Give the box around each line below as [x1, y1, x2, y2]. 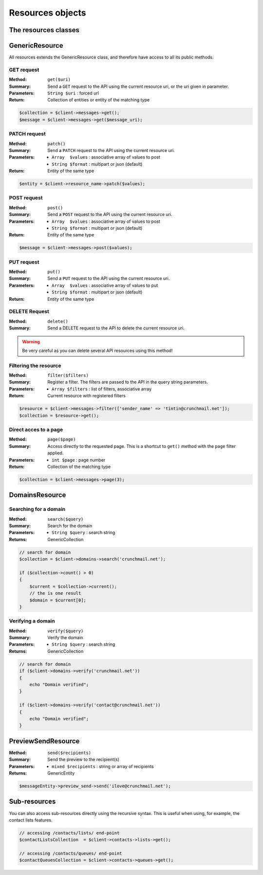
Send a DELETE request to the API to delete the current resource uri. [47, 325, 185, 331]
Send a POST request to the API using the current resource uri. [47, 212, 172, 217]
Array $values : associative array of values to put [52, 282, 158, 288]
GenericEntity [47, 770, 75, 776]
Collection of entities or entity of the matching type [47, 97, 150, 103]
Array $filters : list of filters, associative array [52, 386, 152, 392]
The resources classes [9, 26, 80, 34]
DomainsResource [9, 491, 66, 499]
